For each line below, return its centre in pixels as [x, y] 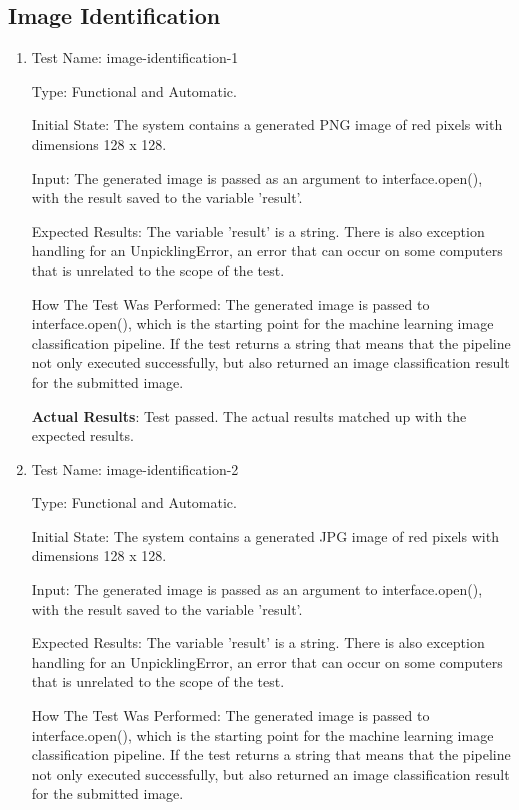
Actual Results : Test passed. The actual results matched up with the [249, 415]
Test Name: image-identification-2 [135, 468]
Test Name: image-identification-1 [135, 57]
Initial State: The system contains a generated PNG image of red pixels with [267, 124]
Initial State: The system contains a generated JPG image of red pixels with [265, 535]
